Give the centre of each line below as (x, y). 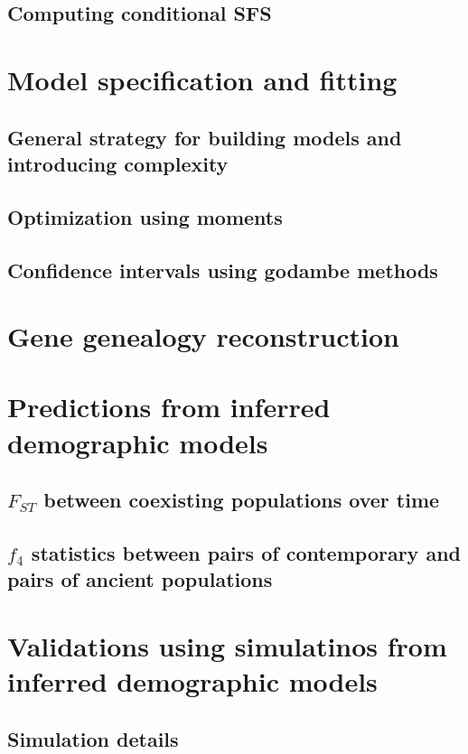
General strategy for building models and (205, 137)
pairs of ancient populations (140, 579)
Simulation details (93, 738)
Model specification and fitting (202, 79)
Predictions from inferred (169, 407)
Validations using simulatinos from (227, 645)
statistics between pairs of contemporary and (246, 553)
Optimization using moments (145, 216)
